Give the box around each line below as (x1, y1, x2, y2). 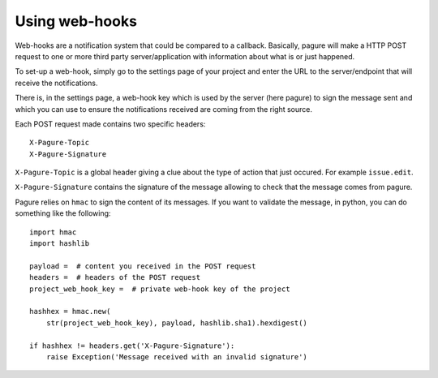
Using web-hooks (15, 12, 138, 30)
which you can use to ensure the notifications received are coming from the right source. (15, 104, 312, 114)
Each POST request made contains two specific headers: (15, 118, 206, 129)
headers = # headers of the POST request (29, 273, 201, 282)
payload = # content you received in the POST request (29, 261, 256, 271)
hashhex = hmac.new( (29, 307, 111, 316)
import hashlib (29, 239, 90, 248)
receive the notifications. (15, 78, 98, 88)
